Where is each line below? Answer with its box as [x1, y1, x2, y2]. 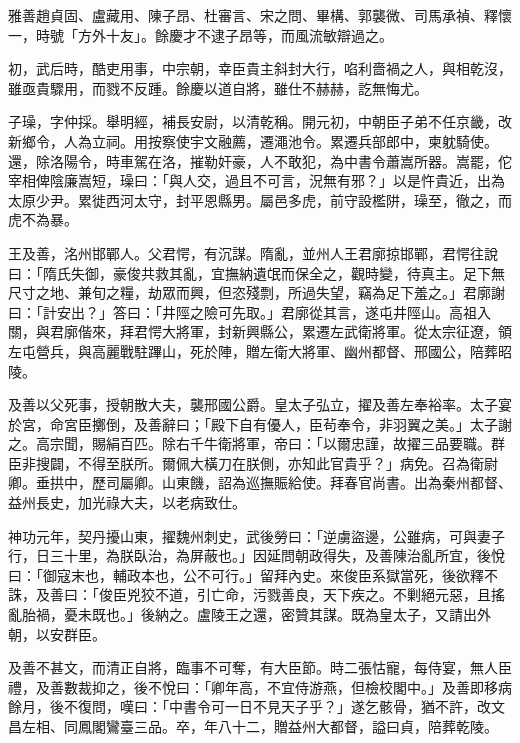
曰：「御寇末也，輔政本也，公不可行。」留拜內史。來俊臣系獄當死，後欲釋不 [8, 564, 498, 585]
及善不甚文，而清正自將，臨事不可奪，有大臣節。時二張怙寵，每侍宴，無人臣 [8, 657, 512, 678]
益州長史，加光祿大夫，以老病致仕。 [8, 492, 246, 513]
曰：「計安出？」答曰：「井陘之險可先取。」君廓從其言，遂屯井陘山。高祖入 [8, 301, 491, 322]
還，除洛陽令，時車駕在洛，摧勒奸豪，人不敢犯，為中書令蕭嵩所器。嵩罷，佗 [8, 150, 512, 171]
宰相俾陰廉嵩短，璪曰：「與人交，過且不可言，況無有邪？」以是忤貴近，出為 [8, 170, 505, 191]
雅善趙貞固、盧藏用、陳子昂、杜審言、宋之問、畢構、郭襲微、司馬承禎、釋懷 [8, 5, 512, 25]
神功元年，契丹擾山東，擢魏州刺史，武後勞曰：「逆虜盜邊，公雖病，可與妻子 [8, 525, 505, 546]
